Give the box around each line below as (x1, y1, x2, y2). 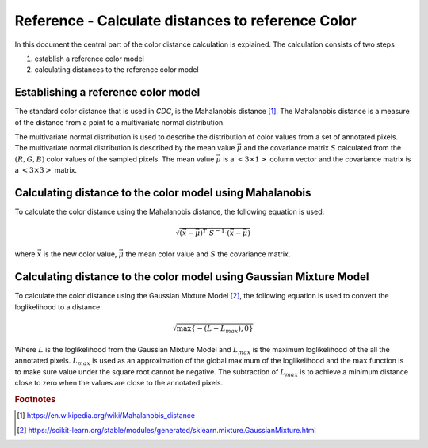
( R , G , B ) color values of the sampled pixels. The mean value (14, 154, 215, 164)
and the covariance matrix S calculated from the (243, 143, 402, 153)
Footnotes (14, 393, 56, 404)
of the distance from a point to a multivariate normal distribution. (14, 117, 225, 127)
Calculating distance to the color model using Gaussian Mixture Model (14, 270, 369, 284)
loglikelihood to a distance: (14, 302, 102, 312)
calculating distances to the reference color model (34, 65, 199, 74)
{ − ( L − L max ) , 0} (191, 324, 254, 335)
